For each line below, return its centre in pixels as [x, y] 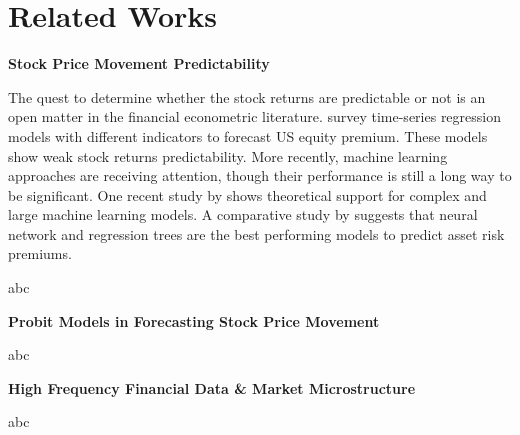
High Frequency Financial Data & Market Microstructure [212, 387]
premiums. [40, 253]
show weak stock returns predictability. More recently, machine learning [228, 155]
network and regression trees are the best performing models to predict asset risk [256, 233]
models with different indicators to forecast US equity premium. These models [248, 135]
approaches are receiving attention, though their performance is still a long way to [260, 175]
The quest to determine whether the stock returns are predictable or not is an [247, 96]
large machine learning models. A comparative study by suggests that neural [243, 214]
